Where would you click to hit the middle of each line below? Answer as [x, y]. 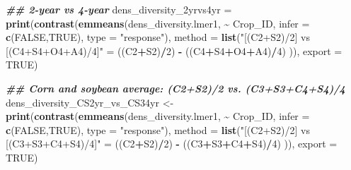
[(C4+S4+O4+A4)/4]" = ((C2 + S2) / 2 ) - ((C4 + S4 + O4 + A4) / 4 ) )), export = [174, 50]
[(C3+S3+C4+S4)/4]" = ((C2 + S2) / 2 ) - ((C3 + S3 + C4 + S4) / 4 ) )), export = [172, 144]
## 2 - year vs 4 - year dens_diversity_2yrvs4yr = [119, 9]
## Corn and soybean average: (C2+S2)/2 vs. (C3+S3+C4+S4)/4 [175, 88]
